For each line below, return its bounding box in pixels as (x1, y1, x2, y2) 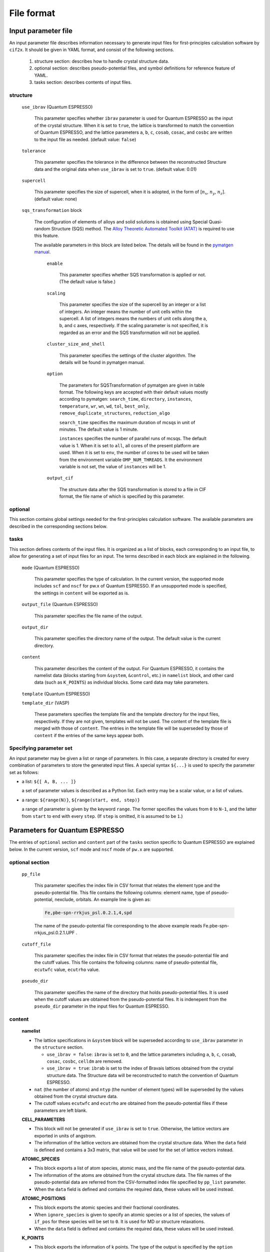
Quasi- (208, 218, 223, 225)
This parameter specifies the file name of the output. (34, 612, 143, 618)
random (34, 226, 50, 232)
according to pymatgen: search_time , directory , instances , (59, 396, 192, 402)
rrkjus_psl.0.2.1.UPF (34, 929, 75, 936)
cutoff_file (21, 942, 51, 947)
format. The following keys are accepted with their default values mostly (59, 389, 208, 395)
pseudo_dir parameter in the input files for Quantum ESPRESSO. (34, 1003, 169, 1009)
